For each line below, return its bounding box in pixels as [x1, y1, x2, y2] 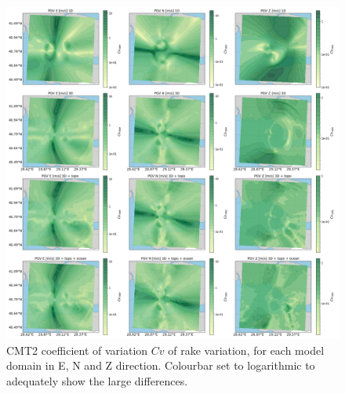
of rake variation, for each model [168, 341, 325, 358]
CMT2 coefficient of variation [6, 341, 148, 358]
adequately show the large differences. [6, 372, 188, 389]
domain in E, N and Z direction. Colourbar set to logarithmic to [6, 357, 315, 374]
